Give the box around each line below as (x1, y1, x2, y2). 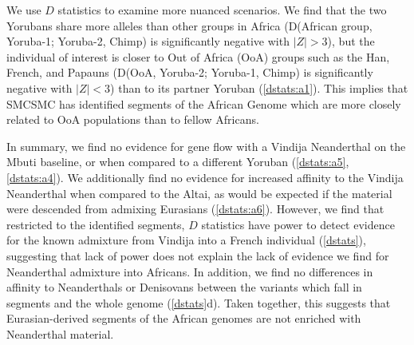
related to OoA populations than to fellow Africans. (6, 111, 259, 128)
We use (6, 2, 41, 18)
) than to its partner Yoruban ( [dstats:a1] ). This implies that (110, 79, 408, 96)
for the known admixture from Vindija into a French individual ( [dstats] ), (6, 232, 366, 248)
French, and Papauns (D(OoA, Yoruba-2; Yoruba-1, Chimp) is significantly (6, 64, 373, 81)
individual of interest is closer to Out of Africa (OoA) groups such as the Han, (6, 48, 390, 65)
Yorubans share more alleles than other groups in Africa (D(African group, (6, 17, 373, 34)
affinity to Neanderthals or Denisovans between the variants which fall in (6, 279, 362, 295)
